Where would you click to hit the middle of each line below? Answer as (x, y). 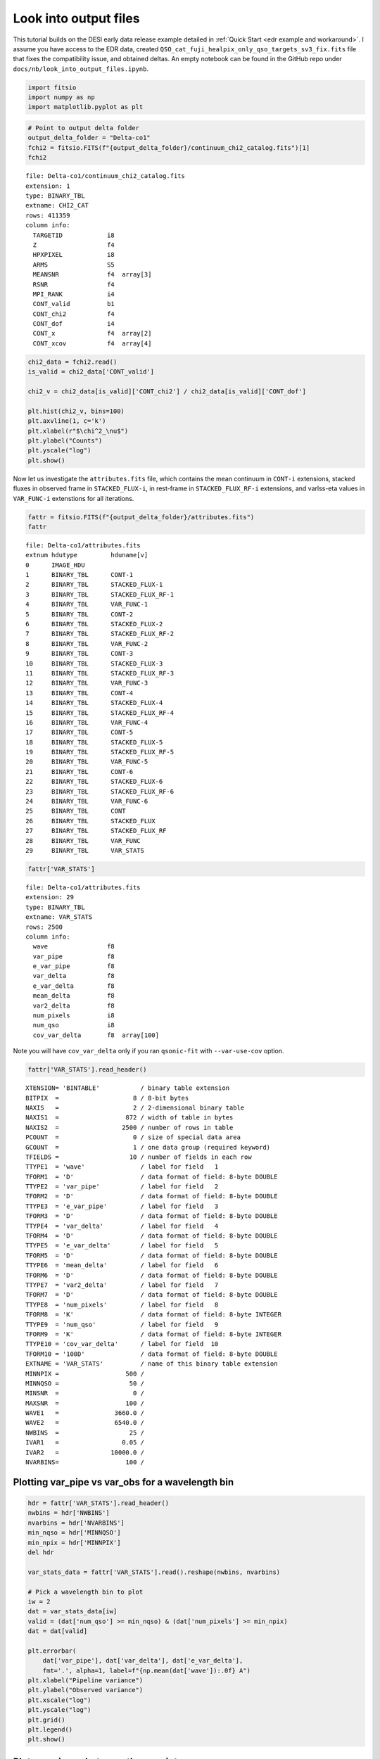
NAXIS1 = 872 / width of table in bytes (129, 1118)
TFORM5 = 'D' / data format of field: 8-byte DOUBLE (152, 1255)
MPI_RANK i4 (74, 294)
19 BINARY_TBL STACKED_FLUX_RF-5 (100, 752)
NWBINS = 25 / (85, 1433)
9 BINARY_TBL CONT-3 (80, 654)
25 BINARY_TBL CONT (76, 811)
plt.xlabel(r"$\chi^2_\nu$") (78, 431)
